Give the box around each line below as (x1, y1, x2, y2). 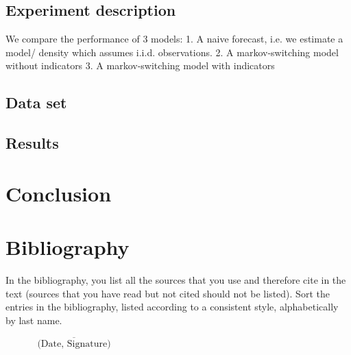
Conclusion (5, 179, 112, 207)
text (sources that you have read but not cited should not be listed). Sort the (5, 286, 330, 300)
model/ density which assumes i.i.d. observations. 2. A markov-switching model (5, 45, 339, 59)
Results (5, 132, 59, 154)
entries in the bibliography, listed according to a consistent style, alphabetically (5, 299, 339, 314)
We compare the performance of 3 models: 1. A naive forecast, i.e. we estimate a (5, 32, 343, 46)
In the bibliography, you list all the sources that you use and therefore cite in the (5, 273, 346, 287)
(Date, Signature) (37, 339, 111, 349)
